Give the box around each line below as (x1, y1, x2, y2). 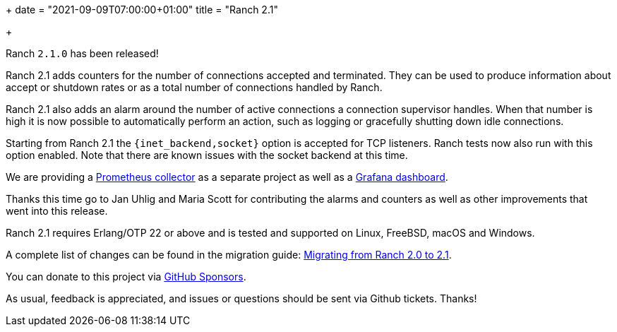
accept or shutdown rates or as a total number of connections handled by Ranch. (6, 81, 383, 93)
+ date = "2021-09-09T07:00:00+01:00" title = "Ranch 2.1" (6, 4, 278, 16)
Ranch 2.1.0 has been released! (6, 47, 159, 59)
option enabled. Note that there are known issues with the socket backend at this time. (6, 149, 408, 161)
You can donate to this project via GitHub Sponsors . (6, 271, 246, 283)
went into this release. (6, 205, 108, 217)
